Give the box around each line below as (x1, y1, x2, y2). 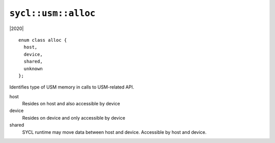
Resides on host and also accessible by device (22, 101, 120, 107)
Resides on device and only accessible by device (22, 115, 126, 121)
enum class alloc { (18, 37, 67, 43)
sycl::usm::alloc (9, 8, 96, 19)
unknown (23, 66, 43, 71)
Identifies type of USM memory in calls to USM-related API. (9, 84, 134, 90)
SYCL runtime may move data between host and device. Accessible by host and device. (22, 129, 207, 135)
